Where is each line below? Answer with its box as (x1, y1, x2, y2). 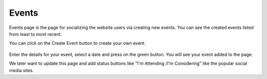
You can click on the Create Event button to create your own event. (9, 40, 146, 46)
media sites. (9, 67, 34, 73)
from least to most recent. (9, 31, 62, 37)
